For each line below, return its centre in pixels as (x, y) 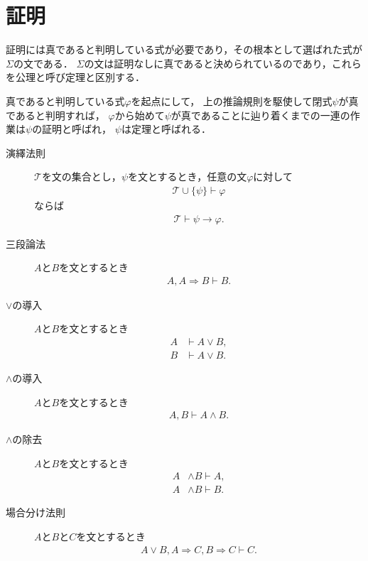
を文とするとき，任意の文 (188, 176)
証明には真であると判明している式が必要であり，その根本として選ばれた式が (184, 49)
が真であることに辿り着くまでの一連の (260, 115)
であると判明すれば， (55, 115)
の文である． (43, 63)
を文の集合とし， (81, 176)
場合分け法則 (36, 512)
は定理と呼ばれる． (166, 129)
